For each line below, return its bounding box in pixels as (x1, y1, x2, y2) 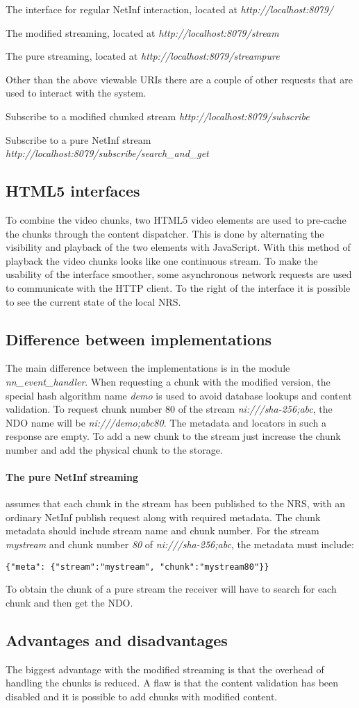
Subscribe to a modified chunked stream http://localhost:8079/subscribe (6, 108, 310, 123)
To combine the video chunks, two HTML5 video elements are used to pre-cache (6, 212, 347, 227)
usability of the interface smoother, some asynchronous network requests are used (6, 267, 352, 281)
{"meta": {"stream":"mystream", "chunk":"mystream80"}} (6, 561, 269, 572)
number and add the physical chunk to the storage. (6, 442, 223, 456)
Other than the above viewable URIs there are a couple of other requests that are (6, 72, 353, 86)
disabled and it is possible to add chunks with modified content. (6, 689, 278, 703)
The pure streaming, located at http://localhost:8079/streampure (6, 49, 280, 63)
